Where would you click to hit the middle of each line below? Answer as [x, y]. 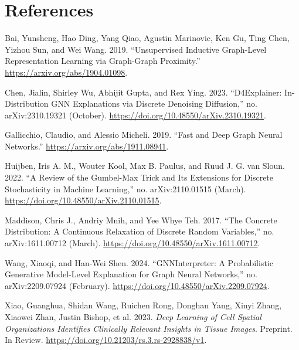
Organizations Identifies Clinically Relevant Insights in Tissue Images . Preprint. [149, 328]
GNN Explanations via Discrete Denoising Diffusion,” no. [154, 103]
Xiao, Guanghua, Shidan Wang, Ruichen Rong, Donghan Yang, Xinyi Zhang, [143, 305]
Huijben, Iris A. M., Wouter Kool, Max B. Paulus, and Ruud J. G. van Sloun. [145, 166]
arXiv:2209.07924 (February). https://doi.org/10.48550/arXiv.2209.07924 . [137, 285]
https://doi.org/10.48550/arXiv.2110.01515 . [83, 200]
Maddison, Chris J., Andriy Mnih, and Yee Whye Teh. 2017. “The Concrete [141, 220]
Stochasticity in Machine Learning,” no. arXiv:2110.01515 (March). [125, 188]
